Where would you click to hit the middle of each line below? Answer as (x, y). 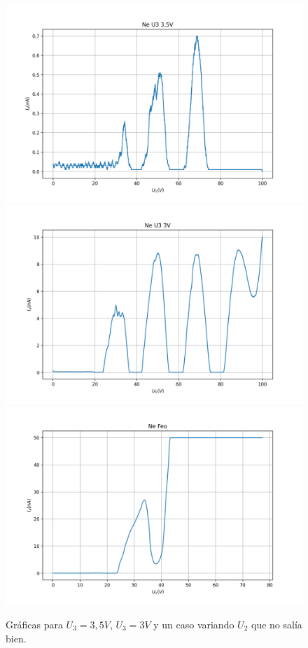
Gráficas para (34, 624)
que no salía (277, 624)
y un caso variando (194, 624)
